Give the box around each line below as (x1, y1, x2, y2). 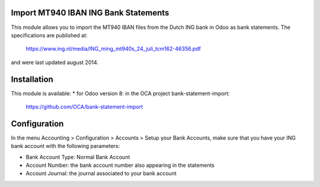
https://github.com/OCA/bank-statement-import (25, 103, 143, 110)
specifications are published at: (11, 31, 88, 38)
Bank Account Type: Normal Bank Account (25, 153, 130, 160)
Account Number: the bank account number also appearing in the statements (25, 162, 215, 169)
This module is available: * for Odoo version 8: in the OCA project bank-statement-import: (11, 89, 231, 97)
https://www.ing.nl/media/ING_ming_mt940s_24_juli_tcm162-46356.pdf (25, 45, 201, 53)
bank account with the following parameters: (11, 143, 120, 150)
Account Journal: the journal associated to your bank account (25, 170, 177, 177)
